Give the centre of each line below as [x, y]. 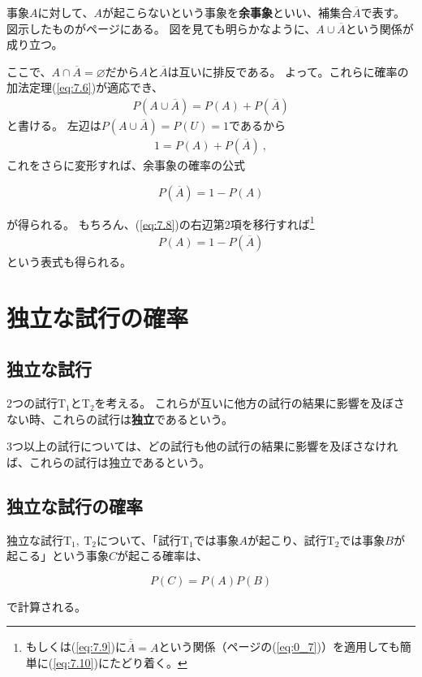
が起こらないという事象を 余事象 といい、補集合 [227, 12]
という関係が [379, 28]
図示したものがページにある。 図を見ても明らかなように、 [161, 28]
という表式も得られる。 [69, 261]
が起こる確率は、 [163, 556]
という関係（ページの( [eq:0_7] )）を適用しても [279, 647]
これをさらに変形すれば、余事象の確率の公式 [126, 165]
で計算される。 [46, 606]
